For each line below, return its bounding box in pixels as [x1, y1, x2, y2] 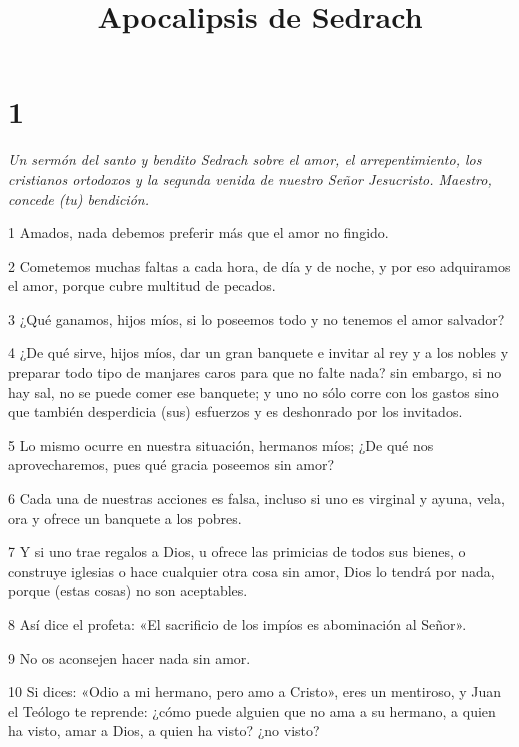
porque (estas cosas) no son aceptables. [8, 580, 248, 601]
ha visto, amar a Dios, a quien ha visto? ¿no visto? [8, 720, 320, 741]
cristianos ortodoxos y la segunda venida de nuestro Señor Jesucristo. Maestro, [8, 168, 492, 189]
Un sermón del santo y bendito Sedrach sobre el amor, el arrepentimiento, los [8, 149, 482, 170]
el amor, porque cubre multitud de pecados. [8, 275, 276, 296]
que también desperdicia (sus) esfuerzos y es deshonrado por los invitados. [8, 401, 463, 422]
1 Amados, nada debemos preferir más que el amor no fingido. [8, 222, 389, 243]
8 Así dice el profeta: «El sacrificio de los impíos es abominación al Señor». [8, 614, 467, 634]
